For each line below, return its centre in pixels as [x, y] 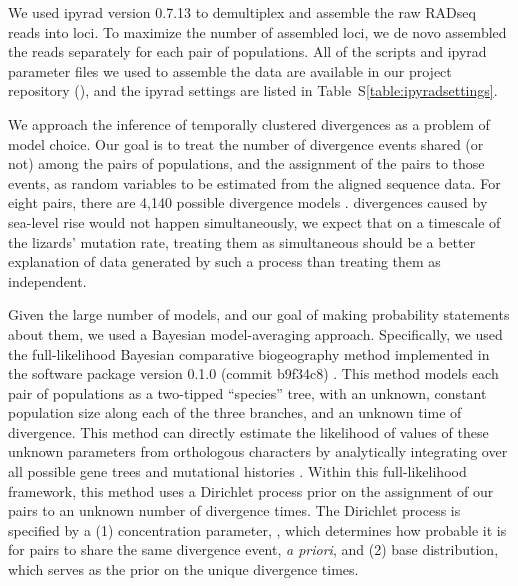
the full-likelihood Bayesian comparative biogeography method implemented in [249, 353]
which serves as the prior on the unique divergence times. [183, 569]
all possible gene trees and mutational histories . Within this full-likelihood [237, 471]
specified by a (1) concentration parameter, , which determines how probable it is [257, 529]
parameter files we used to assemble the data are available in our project [230, 70]
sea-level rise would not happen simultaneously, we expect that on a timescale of [254, 221]
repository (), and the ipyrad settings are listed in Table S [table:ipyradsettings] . [253, 90]
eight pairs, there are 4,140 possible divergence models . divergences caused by [248, 202]
